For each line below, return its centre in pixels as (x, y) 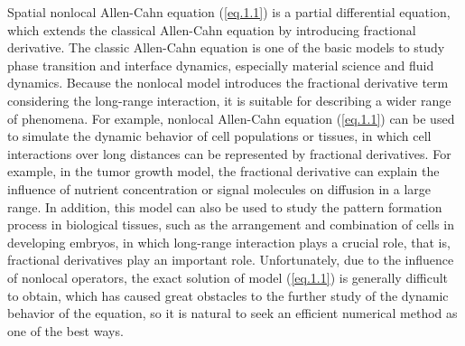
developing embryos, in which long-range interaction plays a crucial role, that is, (229, 242)
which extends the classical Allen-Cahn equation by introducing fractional (212, 29)
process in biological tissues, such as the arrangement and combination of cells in (231, 224)
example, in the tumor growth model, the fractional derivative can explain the (223, 171)
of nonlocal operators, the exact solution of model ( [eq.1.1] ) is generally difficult (228, 277)
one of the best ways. (65, 330)
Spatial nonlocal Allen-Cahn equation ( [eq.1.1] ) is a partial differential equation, (229, 12)
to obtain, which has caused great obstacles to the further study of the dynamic (228, 295)
